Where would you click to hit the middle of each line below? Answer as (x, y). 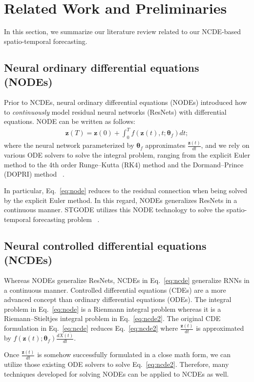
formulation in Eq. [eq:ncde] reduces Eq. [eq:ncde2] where (91, 328)
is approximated (220, 328)
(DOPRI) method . (34, 174)
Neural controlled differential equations (105, 245)
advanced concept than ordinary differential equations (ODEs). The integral (118, 299)
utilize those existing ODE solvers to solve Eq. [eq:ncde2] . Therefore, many (116, 364)
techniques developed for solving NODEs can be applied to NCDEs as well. (116, 373)
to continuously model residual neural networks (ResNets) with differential (115, 111)
